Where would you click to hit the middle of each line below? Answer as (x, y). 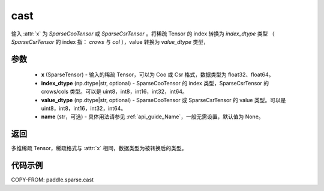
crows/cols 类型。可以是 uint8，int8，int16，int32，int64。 (115, 92)
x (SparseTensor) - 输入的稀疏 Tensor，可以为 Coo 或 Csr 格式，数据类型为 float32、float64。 (157, 74)
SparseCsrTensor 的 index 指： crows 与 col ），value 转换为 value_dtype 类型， (110, 41)
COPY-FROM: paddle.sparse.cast (52, 180)
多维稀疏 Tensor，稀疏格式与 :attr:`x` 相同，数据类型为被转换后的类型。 (99, 148)
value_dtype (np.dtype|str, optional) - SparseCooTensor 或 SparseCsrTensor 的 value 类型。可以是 (163, 100)
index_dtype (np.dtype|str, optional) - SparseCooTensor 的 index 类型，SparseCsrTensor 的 (155, 83)
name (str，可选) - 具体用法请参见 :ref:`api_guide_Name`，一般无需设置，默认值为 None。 (152, 117)
